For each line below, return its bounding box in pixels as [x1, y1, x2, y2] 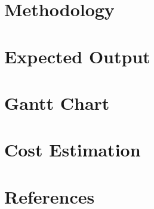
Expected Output [4, 44, 150, 68]
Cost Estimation [4, 137, 141, 162]
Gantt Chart [4, 90, 110, 115]
